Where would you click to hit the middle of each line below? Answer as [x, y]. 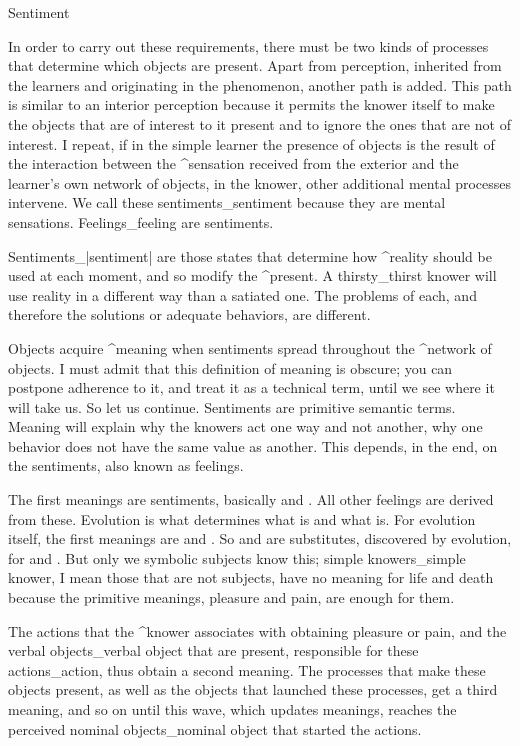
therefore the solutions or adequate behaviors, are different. [189, 314]
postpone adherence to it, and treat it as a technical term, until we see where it [251, 387]
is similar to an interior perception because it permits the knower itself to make [251, 104]
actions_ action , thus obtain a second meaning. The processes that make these [247, 669]
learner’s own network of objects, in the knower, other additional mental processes [260, 182]
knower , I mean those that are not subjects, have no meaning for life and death [251, 577]
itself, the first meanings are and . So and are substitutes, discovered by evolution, [260, 538]
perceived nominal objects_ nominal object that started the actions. [215, 728]
